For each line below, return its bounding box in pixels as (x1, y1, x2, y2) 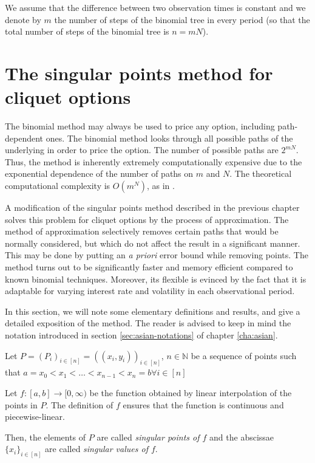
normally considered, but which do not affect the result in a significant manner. (5, 236, 300, 249)
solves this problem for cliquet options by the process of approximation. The (5, 213, 289, 225)
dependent (5, 131, 44, 144)
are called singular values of (45, 442, 148, 455)
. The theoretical (229, 167, 292, 180)
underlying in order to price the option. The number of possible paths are (5, 143, 279, 156)
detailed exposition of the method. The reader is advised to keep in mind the (5, 317, 291, 329)
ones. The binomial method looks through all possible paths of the (46, 131, 293, 144)
